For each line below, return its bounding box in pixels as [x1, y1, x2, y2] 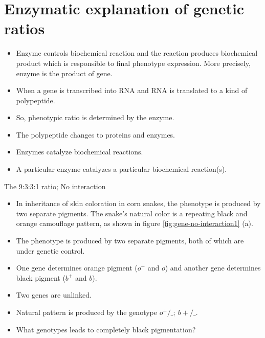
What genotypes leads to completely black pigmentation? [16, 324, 196, 334]
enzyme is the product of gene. [16, 67, 113, 78]
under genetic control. [16, 245, 85, 256]
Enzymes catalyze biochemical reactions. [16, 146, 143, 157]
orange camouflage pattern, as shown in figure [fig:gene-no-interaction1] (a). [16, 218, 253, 229]
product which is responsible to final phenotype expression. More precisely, [16, 57, 251, 68]
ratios [4, 18, 45, 39]
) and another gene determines [165, 262, 261, 273]
